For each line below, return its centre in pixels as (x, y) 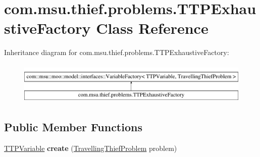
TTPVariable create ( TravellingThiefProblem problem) (91, 148)
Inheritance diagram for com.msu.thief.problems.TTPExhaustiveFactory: (117, 52)
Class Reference (152, 28)
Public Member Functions (73, 127)
